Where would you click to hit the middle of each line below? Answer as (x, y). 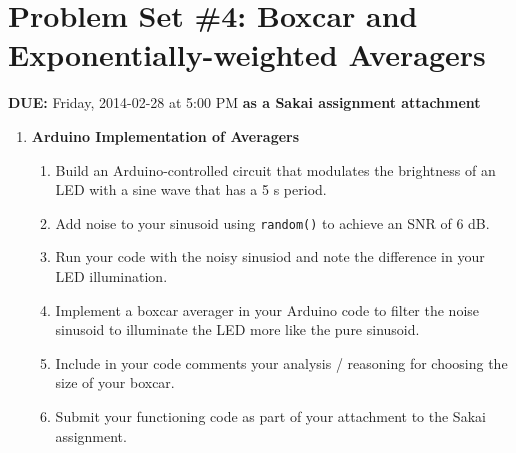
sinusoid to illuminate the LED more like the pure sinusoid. (237, 329)
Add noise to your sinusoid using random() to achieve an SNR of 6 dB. (272, 222)
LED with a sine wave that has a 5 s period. (191, 189)
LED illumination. (111, 275)
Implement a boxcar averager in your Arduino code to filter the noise (267, 309)
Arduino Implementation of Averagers (165, 135)
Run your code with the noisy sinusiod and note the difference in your (270, 256)
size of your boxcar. (115, 382)
